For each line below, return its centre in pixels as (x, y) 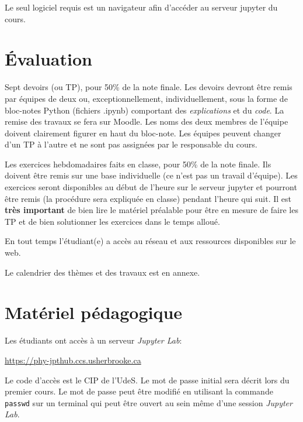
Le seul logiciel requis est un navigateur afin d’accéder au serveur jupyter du (141, 7)
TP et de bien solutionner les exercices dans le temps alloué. (112, 221)
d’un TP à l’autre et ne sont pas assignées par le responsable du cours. (131, 144)
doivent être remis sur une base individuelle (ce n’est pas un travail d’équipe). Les (151, 175)
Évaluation (48, 59)
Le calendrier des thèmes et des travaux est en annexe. (102, 272)
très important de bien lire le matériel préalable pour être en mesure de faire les (151, 210)
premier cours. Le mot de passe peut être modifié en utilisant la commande (139, 391)
